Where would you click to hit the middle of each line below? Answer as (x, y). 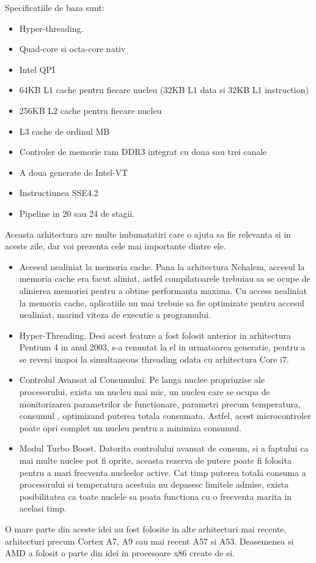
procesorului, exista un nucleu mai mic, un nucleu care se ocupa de (145, 392)
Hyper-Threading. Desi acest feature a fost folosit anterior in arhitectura (155, 335)
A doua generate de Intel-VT (74, 172)
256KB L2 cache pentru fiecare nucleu (90, 110)
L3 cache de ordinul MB (64, 131)
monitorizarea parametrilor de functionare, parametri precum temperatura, (160, 403)
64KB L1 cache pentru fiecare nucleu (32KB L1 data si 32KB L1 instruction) (164, 90)
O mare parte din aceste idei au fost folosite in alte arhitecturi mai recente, (146, 529)
